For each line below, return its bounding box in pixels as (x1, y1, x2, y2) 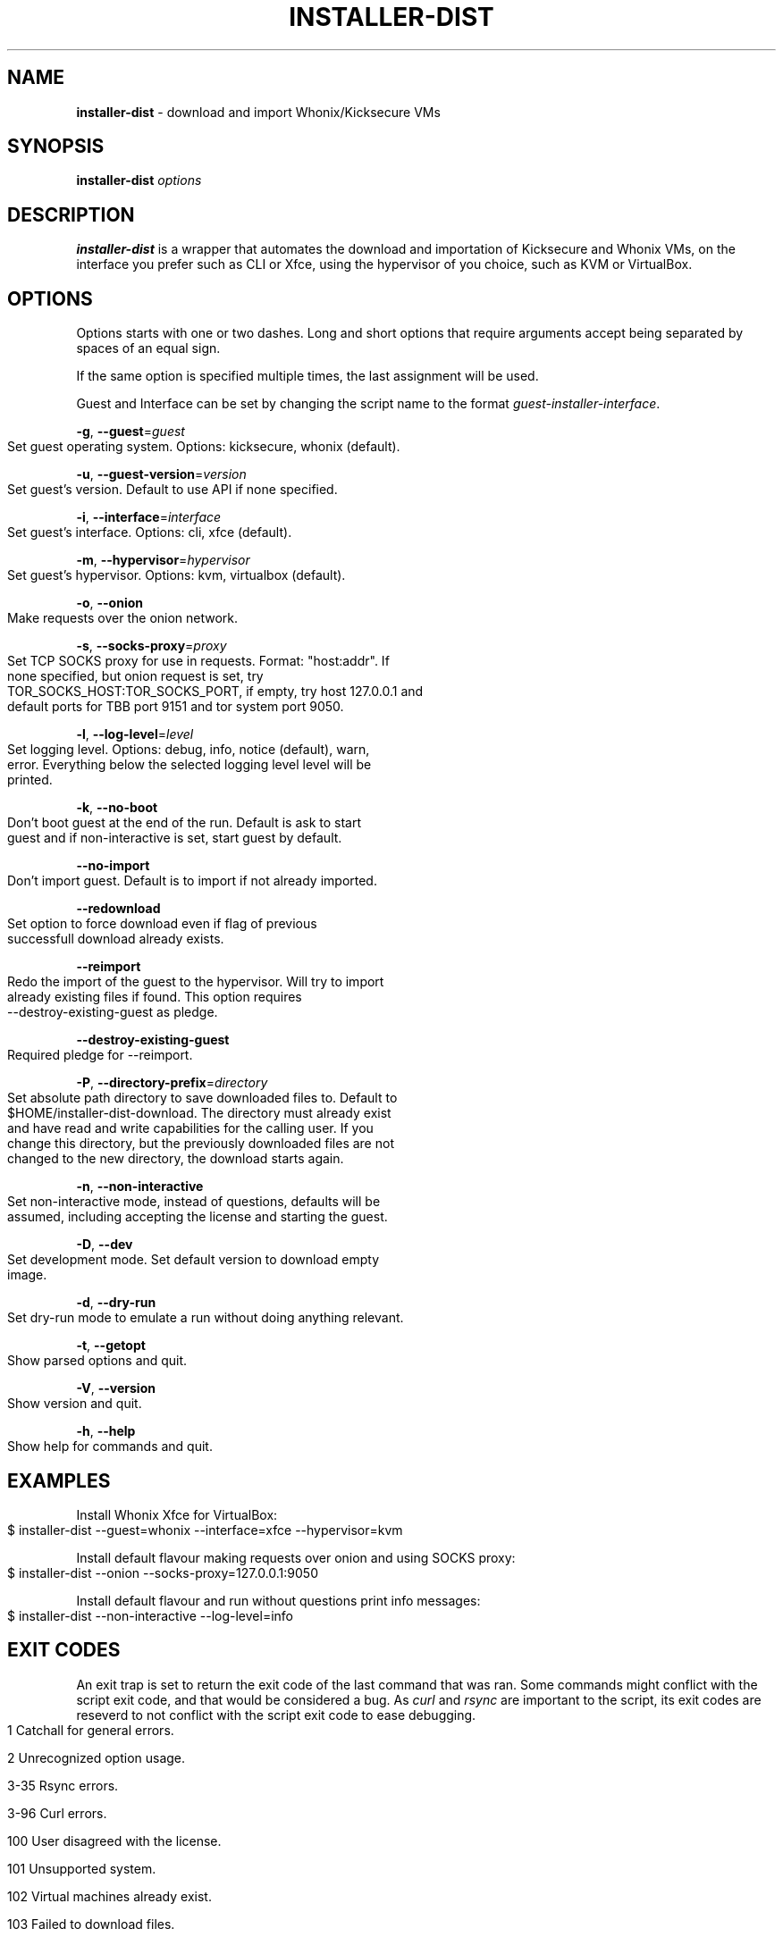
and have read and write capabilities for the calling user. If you (7, 1120, 374, 1136)
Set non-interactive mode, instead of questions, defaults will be (7, 1194, 381, 1210)
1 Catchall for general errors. (7, 1722, 174, 1738)
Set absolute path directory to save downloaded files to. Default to (7, 1090, 398, 1106)
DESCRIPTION (7, 203, 135, 226)
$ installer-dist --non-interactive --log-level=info (7, 1607, 293, 1623)
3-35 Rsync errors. (7, 1777, 119, 1793)
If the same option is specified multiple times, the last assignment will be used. (76, 368, 539, 384)
